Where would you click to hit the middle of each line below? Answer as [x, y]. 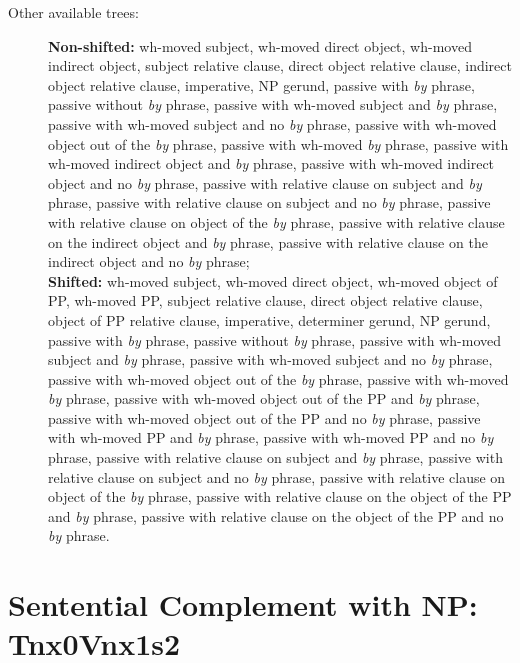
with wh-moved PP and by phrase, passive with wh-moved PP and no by [271, 437]
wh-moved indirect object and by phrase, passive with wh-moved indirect [271, 163]
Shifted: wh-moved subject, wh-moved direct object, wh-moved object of [273, 280]
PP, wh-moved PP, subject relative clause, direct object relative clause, [265, 300]
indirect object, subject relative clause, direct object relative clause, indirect [280, 65]
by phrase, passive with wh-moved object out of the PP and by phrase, [264, 398]
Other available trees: [73, 12]
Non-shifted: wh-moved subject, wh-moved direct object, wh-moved [260, 45]
